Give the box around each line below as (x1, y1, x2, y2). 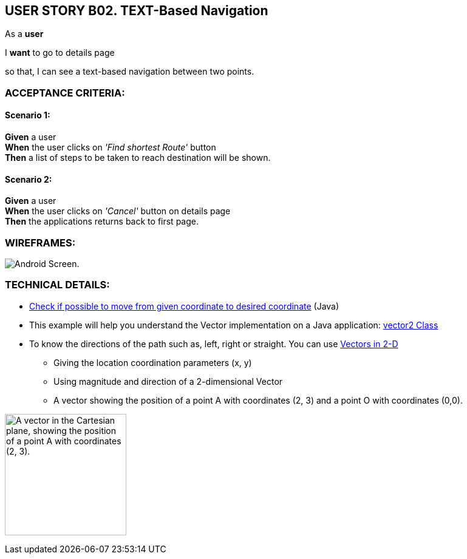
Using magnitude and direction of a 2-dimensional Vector (53, 376, 283, 387)
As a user (5, 29, 44, 39)
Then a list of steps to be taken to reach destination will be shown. (5, 152, 271, 163)
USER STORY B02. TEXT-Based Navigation (5, 3, 268, 18)
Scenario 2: (5, 174, 52, 185)
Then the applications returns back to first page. (5, 216, 199, 227)
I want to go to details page (5, 47, 115, 58)
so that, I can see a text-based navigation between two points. (5, 66, 254, 77)
